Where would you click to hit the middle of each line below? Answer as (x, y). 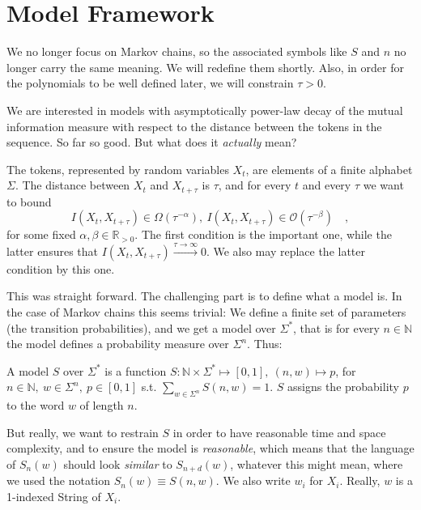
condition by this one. (61, 268)
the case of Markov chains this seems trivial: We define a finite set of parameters (206, 311)
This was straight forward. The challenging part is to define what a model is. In (204, 296)
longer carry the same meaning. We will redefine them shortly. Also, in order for (205, 67)
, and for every (255, 185)
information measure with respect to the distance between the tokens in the (194, 126)
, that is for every (336, 327)
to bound (29, 201)
